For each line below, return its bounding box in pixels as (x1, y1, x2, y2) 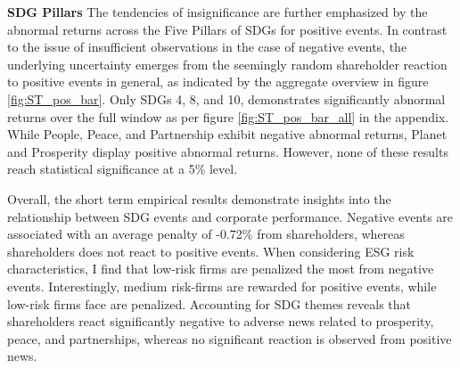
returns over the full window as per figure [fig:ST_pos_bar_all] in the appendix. (7, 107, 449, 126)
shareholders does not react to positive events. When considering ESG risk (7, 241, 415, 260)
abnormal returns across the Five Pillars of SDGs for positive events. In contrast (7, 20, 448, 38)
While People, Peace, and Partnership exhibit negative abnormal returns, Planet (7, 125, 448, 143)
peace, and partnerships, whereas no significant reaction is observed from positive (7, 329, 452, 348)
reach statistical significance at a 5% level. (7, 159, 238, 178)
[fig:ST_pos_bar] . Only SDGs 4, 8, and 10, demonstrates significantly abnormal (7, 89, 446, 108)
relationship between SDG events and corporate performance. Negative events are (7, 207, 454, 225)
